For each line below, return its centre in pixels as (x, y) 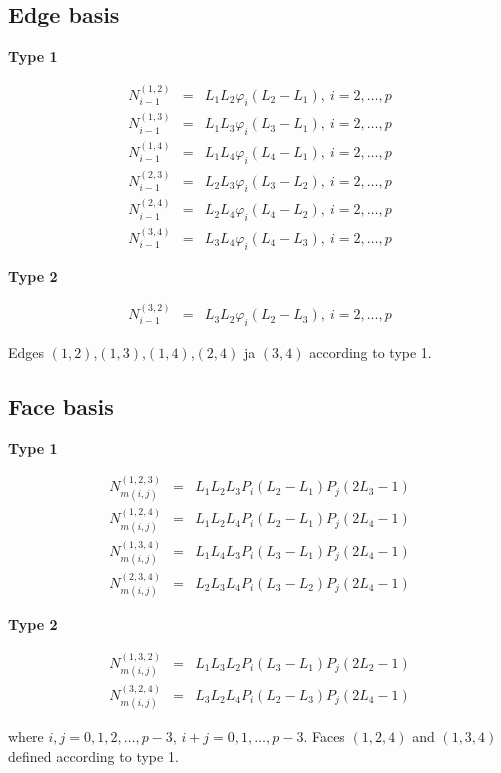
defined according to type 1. (93, 756)
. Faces (324, 736)
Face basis (61, 405)
